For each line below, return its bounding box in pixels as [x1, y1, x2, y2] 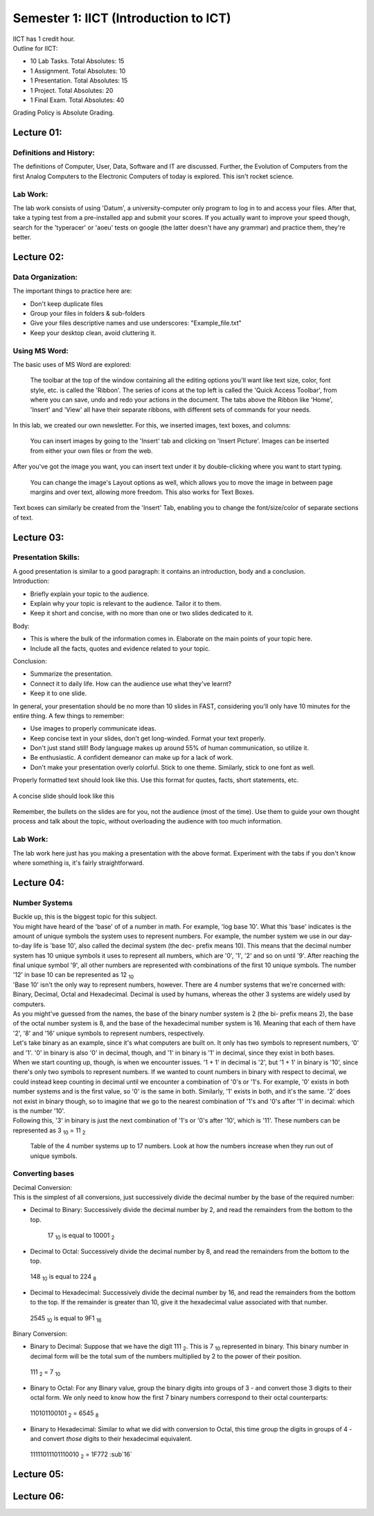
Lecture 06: [12, 1490, 64, 1502]
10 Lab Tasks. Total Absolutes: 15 [30, 57, 125, 65]
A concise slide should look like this [12, 792, 114, 800]
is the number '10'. [12, 1107, 66, 1115]
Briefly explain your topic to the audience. [30, 590, 150, 598]
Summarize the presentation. [30, 670, 113, 678]
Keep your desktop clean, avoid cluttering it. [30, 328, 157, 337]
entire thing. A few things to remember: [12, 711, 125, 719]
